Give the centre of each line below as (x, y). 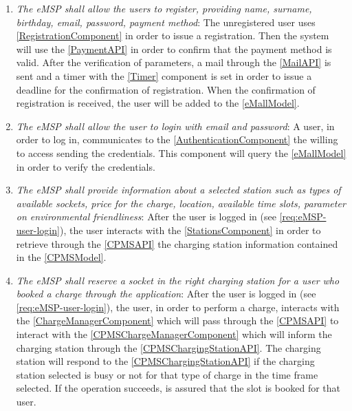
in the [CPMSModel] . (61, 257)
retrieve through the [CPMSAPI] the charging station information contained (177, 243)
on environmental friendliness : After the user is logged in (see (146, 217)
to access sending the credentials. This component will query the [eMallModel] (181, 152)
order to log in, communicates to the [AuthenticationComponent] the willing (177, 139)
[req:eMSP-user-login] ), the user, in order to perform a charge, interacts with (178, 307)
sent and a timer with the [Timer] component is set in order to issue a (164, 75)
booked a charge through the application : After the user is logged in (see (166, 294)
